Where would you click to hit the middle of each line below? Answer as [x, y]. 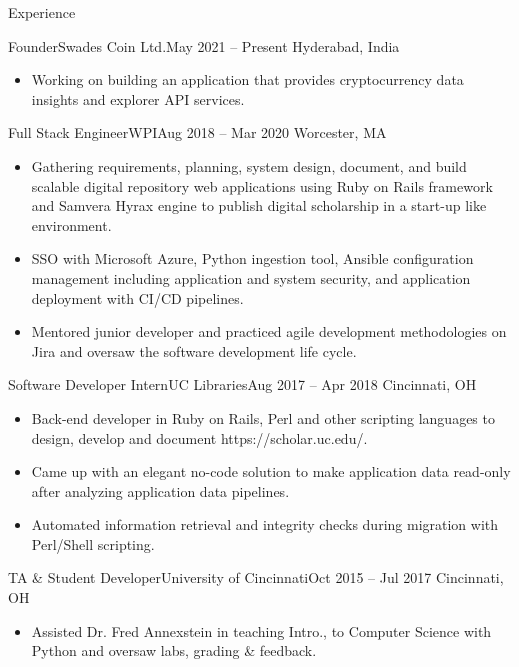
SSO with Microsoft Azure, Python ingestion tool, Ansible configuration [252, 258]
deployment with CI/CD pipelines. [137, 297]
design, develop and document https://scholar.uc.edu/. [199, 437]
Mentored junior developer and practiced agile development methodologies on [269, 331]
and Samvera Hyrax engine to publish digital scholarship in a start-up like [259, 205]
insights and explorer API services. [138, 98]
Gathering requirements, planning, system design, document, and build [249, 165]
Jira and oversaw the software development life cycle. [194, 350]
